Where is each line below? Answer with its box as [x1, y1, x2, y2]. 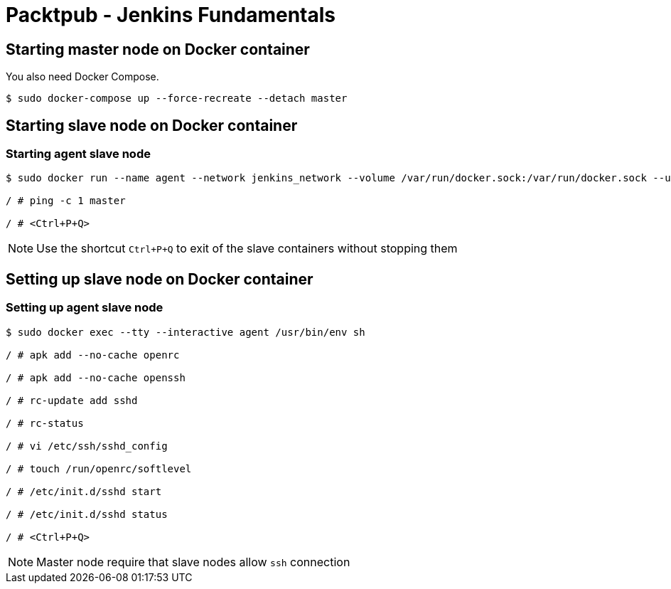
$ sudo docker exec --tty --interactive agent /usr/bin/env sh [6, 326, 365, 338]
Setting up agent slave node [6, 300, 163, 315]
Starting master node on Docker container [6, 40, 310, 58]
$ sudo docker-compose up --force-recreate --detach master [6, 92, 348, 105]
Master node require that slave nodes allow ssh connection [36, 554, 350, 569]
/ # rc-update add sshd [6, 394, 138, 406]
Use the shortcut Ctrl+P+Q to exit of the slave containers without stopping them [36, 241, 458, 256]
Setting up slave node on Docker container [6, 270, 313, 288]
